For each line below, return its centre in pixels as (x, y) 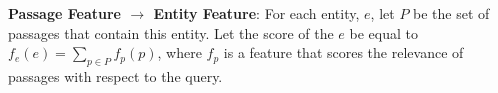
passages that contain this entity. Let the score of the (171, 32)
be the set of (451, 13)
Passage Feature (64, 13)
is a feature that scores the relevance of (343, 52)
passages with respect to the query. (115, 75)
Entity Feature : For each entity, (256, 13)
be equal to (383, 32)
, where (179, 52)
